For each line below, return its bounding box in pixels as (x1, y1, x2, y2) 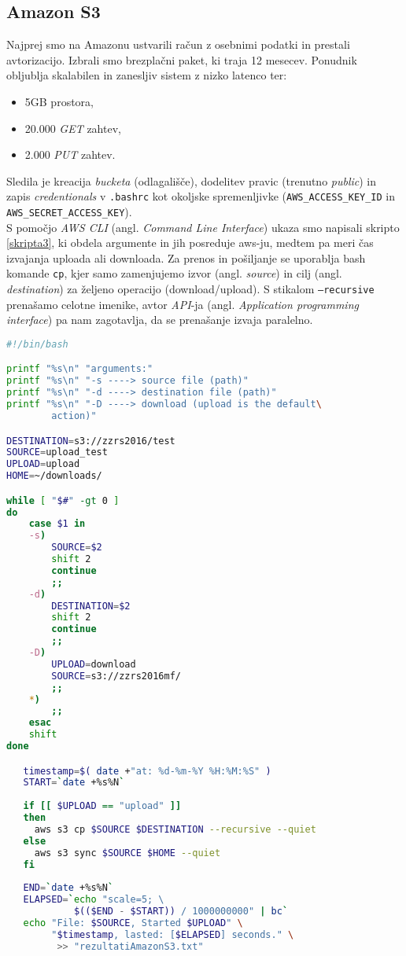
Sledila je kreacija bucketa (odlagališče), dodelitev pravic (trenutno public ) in (6, 172, 377, 189)
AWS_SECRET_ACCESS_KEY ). (6, 204, 132, 220)
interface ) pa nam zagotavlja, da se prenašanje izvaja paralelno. (6, 311, 313, 328)
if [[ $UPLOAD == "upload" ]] (23, 800, 182, 812)
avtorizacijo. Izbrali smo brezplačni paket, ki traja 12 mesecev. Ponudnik (6, 51, 357, 68)
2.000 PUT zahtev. (24, 146, 116, 163)
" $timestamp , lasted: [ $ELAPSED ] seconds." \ (51, 928, 294, 940)
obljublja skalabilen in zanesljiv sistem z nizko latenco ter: (6, 67, 287, 83)
